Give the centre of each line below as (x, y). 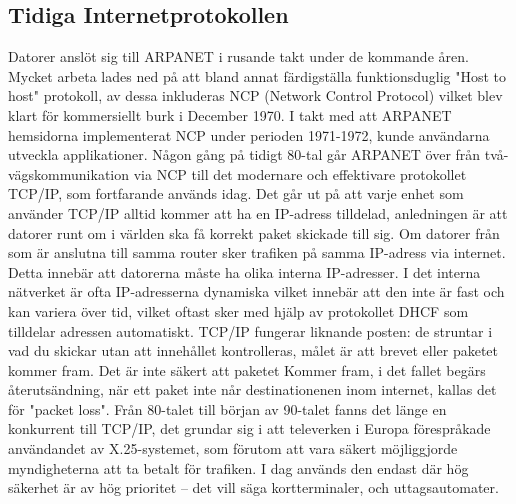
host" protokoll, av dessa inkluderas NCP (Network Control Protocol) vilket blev (255, 95)
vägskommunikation (69, 173)
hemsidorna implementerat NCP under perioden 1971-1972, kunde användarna (249, 134)
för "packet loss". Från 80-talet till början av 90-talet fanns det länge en (227, 408)
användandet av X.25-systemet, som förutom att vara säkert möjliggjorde (233, 448)
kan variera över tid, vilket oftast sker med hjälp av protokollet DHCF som (238, 310)
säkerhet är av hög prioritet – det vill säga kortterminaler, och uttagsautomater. (253, 487)
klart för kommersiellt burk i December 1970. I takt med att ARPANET (230, 114)
